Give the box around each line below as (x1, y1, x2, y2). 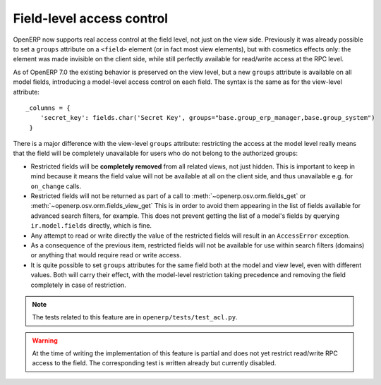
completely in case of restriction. (30, 281, 126, 289)
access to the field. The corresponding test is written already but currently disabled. (32, 359, 277, 367)
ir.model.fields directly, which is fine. (30, 221, 152, 230)
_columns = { (25, 104, 71, 112)
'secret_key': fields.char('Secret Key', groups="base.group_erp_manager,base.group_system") (40, 114, 375, 122)
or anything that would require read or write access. (30, 251, 182, 259)
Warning (32, 336, 58, 345)
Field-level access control (13, 11, 169, 26)
